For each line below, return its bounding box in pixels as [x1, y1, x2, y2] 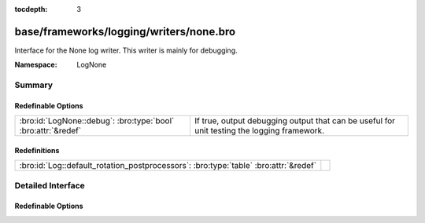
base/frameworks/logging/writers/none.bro [14, 24, 236, 38]
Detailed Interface [14, 180, 86, 191]
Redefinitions [14, 145, 60, 155]
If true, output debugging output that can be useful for [194, 115, 396, 126]
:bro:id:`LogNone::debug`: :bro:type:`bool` [19, 115, 175, 126]
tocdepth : [14, 5, 48, 13]
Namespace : [14, 60, 58, 70]
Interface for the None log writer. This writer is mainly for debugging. [14, 46, 238, 55]
